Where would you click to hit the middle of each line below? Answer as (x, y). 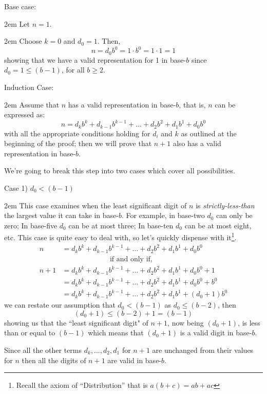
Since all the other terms (43, 350)
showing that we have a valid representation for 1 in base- (95, 59)
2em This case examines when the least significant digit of (96, 205)
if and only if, (131, 259)
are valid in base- (135, 360)
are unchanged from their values (203, 350)
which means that (116, 333)
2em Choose (23, 41)
